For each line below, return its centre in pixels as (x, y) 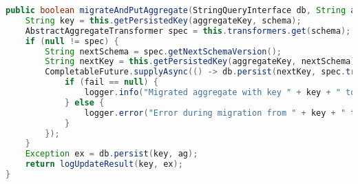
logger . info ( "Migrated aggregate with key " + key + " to (220, 92)
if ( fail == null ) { (112, 82)
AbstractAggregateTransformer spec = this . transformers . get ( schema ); (188, 31)
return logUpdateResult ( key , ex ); (104, 164)
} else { (84, 102)
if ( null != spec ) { (72, 41)
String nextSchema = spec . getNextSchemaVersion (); (163, 51)
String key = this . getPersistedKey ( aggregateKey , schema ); (163, 20)
